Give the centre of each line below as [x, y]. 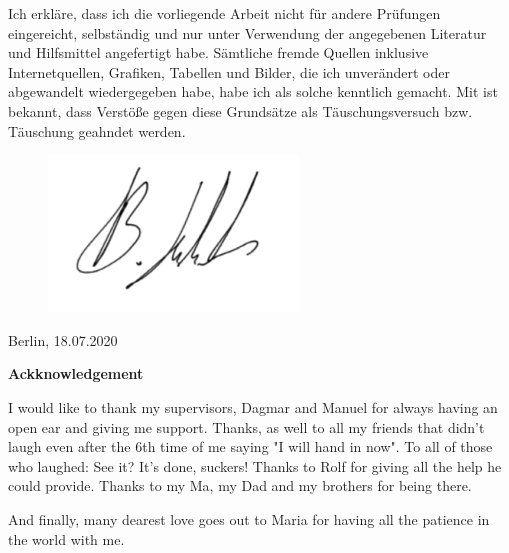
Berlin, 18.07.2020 [63, 339]
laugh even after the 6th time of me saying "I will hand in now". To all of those [250, 446]
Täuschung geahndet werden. [97, 130]
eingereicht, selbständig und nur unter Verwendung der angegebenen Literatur [247, 32]
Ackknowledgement [76, 373]
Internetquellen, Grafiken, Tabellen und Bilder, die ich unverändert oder [229, 71]
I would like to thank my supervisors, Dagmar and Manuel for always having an [253, 406]
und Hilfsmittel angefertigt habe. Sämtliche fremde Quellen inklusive [218, 52]
